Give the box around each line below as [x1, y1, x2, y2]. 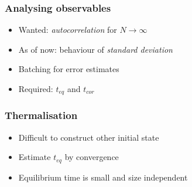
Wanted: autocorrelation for [18, 23, 117, 36]
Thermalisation [5, 108, 78, 123]
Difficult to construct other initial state [18, 131, 159, 143]
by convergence [64, 151, 119, 163]
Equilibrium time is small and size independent [18, 171, 188, 183]
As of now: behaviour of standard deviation [18, 43, 173, 55]
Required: [18, 83, 53, 94]
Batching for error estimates [18, 63, 119, 75]
